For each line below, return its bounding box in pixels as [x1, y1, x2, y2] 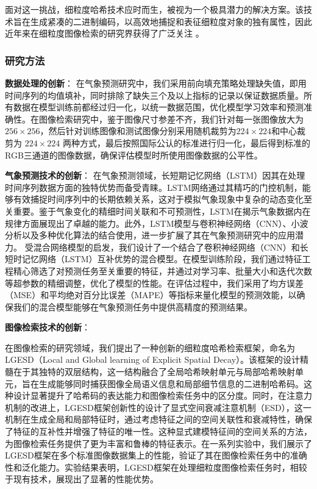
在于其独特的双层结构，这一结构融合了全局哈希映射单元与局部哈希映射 [13, 365, 295, 378]
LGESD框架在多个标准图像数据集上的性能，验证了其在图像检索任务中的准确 [5, 449, 307, 462]
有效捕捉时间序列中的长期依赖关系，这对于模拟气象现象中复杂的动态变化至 [13, 193, 312, 205]
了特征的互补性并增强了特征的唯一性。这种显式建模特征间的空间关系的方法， [5, 425, 312, 438]
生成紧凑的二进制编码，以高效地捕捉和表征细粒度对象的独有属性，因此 [30, 15, 312, 27]
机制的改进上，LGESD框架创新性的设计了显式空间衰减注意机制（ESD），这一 [5, 401, 312, 413]
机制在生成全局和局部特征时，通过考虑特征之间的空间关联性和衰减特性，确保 [5, 413, 312, 426]
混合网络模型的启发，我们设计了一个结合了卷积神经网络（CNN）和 [33, 240, 300, 253]
